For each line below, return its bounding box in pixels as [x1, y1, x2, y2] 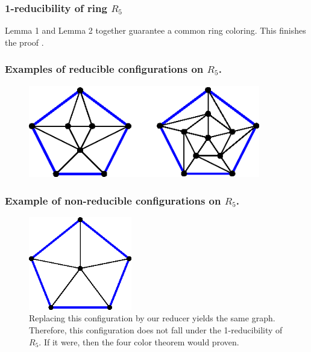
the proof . [5, 36, 44, 48]
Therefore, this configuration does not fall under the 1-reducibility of [29, 323, 283, 336]
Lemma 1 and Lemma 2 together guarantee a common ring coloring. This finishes [5, 24, 306, 37]
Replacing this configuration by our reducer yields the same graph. [29, 312, 275, 324]
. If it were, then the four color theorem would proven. [39, 335, 239, 348]
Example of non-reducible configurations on [5, 193, 221, 208]
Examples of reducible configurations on [5, 61, 204, 76]
